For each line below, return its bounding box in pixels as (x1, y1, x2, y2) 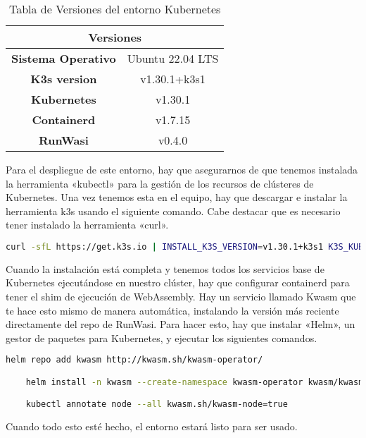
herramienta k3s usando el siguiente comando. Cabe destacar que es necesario (6, 203, 341, 218)
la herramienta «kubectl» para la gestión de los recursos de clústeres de (6, 176, 314, 190)
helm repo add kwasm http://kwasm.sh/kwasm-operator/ (6, 355, 263, 365)
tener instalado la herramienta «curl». (6, 217, 169, 232)
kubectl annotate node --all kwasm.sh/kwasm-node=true (25, 399, 288, 410)
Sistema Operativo (11, 50, 116, 66)
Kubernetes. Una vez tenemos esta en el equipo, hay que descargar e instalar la (6, 190, 348, 205)
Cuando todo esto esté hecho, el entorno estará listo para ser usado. (6, 419, 298, 434)
